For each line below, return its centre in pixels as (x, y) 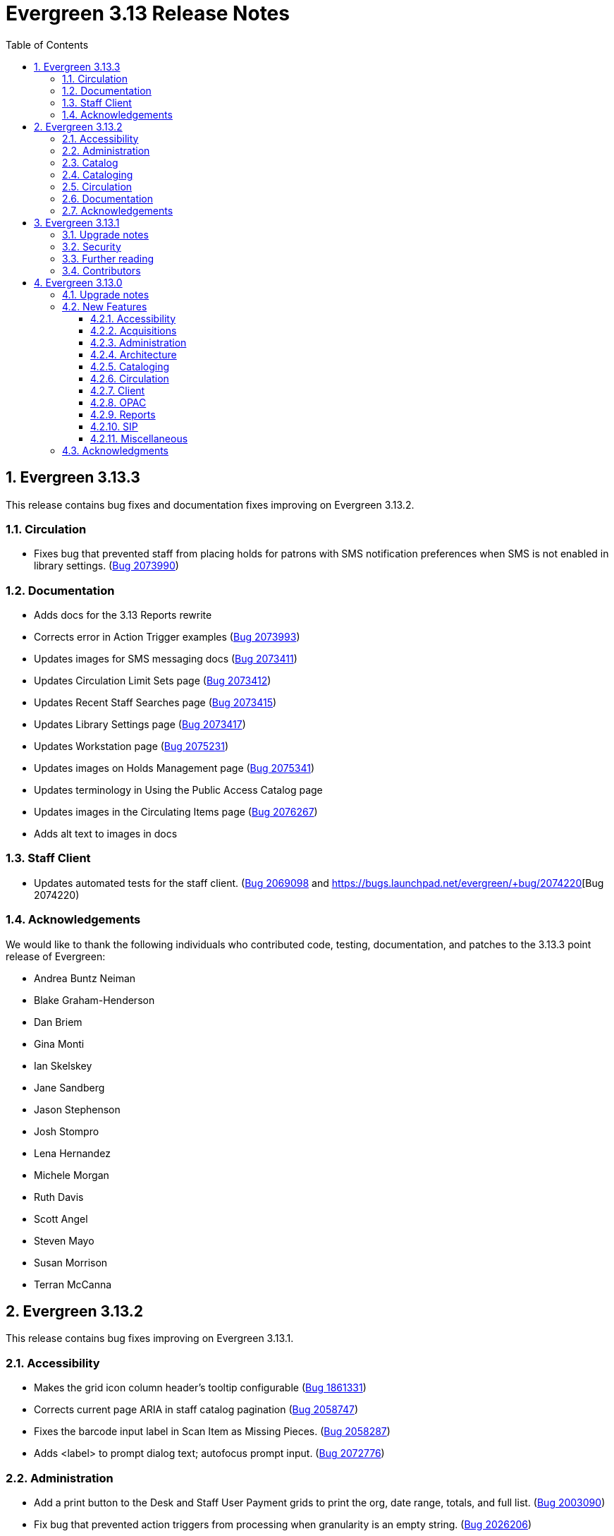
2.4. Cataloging (98, 174)
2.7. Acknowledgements (118, 210)
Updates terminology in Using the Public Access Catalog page (178, 790)
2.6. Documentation (108, 198)
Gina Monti (59, 1044)
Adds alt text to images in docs (106, 834)
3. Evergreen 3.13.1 (77, 222)
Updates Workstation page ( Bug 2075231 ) (131, 746)
